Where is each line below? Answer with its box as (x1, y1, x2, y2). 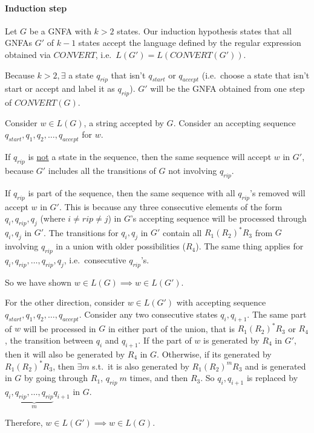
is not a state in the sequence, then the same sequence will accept (28, 150, 272, 163)
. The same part (247, 308, 307, 321)
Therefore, (5, 416, 43, 429)
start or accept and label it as (5, 82, 115, 95)
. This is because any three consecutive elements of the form (59, 200, 283, 213)
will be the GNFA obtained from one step (150, 82, 305, 95)
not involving (168, 164, 217, 176)
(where (40, 212, 65, 225)
